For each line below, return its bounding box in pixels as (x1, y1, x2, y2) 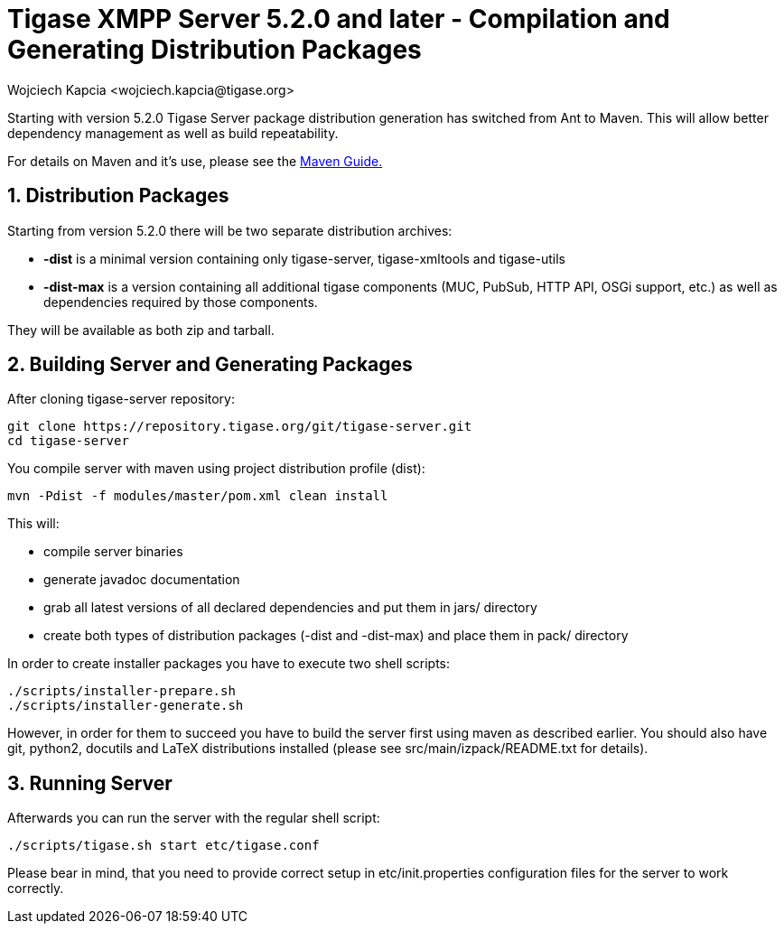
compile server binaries (43, 544, 183, 560)
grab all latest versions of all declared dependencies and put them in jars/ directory (43, 600, 537, 616)
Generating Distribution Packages (7, 34, 422, 65)
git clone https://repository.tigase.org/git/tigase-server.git (7, 419, 472, 434)
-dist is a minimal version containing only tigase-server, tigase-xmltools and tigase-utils (43, 250, 565, 266)
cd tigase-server (7, 433, 129, 449)
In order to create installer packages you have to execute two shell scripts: (7, 656, 451, 672)
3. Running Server (7, 771, 173, 795)
